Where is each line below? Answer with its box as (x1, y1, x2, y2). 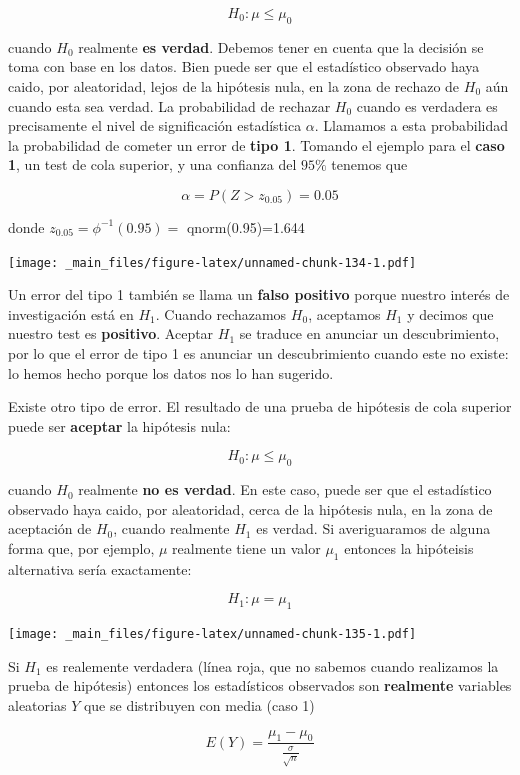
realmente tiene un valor (172, 537, 321, 558)
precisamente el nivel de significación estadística (8, 115, 302, 136)
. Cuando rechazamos (155, 303, 287, 324)
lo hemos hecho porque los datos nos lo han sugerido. (8, 362, 334, 383)
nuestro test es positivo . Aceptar (8, 323, 214, 344)
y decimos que (407, 303, 494, 324)
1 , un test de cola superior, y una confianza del (8, 154, 297, 175)
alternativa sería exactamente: (8, 558, 192, 579)
